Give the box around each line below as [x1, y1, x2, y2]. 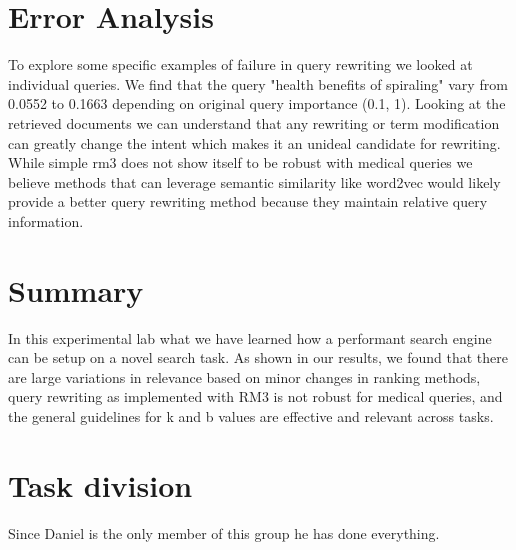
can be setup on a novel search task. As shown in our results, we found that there [8, 347, 508, 368]
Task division [8, 464, 193, 505]
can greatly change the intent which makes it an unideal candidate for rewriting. [8, 132, 501, 153]
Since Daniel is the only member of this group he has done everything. [8, 522, 440, 543]
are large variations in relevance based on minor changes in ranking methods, [8, 366, 481, 387]
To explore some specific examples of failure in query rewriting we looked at [8, 54, 473, 75]
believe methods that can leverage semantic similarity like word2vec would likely [8, 171, 501, 192]
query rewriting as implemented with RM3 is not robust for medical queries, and [8, 386, 503, 407]
